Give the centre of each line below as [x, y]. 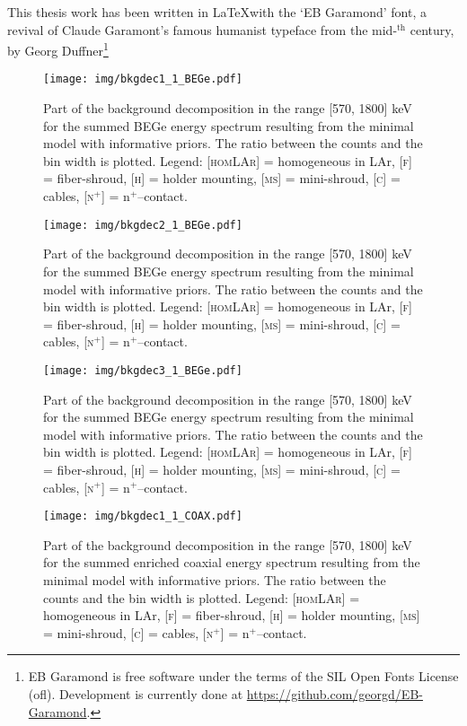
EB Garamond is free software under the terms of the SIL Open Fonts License [243, 676]
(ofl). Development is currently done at [136, 693]
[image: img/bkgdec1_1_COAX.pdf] [143, 516]
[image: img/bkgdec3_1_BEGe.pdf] [143, 370]
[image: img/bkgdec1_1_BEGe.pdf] [143, 79]
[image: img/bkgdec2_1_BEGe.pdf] [143, 225]
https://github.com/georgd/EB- [335, 693]
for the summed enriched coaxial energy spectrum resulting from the [232, 562]
